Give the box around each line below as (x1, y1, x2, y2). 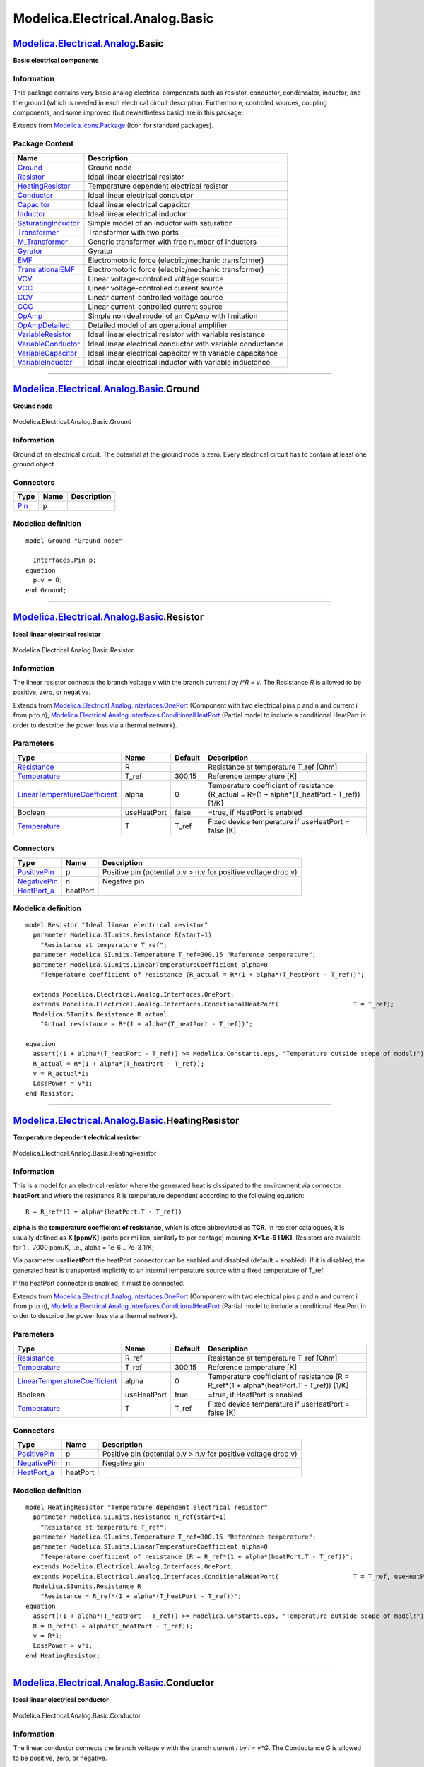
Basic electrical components (13, 57, 99, 65)
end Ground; (25, 586, 67, 594)
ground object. (13, 459, 57, 468)
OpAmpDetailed (17, 320, 71, 330)
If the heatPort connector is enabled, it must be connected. (13, 1279, 185, 1288)
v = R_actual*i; (33, 1069, 90, 1077)
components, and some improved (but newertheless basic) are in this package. (13, 108, 244, 117)
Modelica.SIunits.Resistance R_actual (33, 1010, 167, 1018)
